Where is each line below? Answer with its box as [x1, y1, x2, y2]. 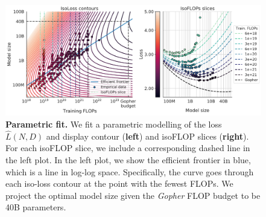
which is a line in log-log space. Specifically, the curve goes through [5, 165, 254, 178]
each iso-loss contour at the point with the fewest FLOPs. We [5, 177, 233, 190]
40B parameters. [5, 201, 66, 213]
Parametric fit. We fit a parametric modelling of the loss [5, 118, 222, 131]
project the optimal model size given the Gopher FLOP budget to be [5, 189, 261, 201]
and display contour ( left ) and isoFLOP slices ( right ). [46, 129, 249, 142]
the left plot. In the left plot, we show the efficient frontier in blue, [5, 154, 251, 166]
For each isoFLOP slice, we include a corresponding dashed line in [5, 141, 250, 154]
